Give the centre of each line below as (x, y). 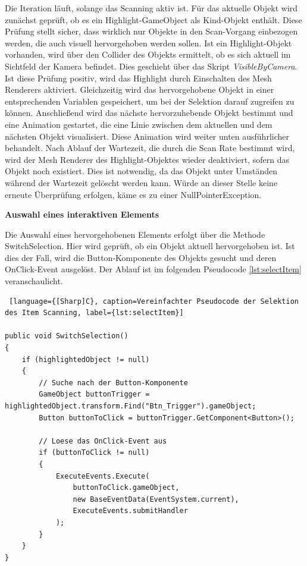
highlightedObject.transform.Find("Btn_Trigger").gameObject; (131, 406)
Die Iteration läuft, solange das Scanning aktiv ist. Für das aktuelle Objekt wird (151, 8)
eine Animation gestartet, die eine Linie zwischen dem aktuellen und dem (139, 124)
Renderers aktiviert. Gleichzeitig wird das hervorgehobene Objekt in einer (140, 89)
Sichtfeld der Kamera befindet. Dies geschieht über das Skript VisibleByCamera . (151, 66)
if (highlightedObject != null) (86, 359)
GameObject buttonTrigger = (94, 394)
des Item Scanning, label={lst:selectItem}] (94, 313)
